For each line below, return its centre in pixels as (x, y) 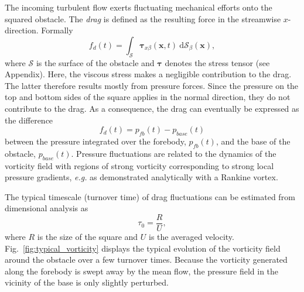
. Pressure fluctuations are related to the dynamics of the (174, 153)
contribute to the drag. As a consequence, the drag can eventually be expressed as (152, 108)
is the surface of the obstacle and (95, 62)
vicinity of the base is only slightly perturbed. (87, 282)
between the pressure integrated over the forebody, (95, 141)
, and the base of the (253, 141)
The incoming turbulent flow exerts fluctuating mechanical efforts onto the (139, 7)
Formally (57, 30)
